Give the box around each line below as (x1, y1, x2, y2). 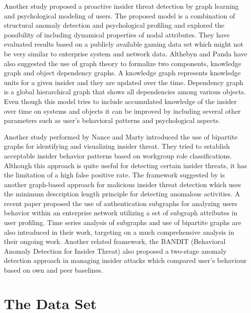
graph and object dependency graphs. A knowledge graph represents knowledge (4, 68, 241, 78)
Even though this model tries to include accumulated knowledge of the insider (4, 96, 237, 106)
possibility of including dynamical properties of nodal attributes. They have (4, 29, 230, 39)
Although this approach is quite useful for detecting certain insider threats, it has (4, 160, 247, 170)
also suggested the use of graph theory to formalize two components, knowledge (4, 58, 241, 68)
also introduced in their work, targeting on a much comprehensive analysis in (4, 226, 234, 237)
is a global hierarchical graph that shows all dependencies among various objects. (4, 87, 246, 97)
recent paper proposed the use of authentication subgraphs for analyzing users (4, 198, 237, 208)
